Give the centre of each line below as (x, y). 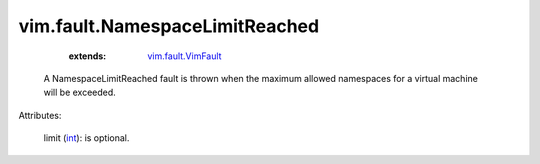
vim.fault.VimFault (184, 56)
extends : (87, 56)
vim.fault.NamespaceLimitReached (169, 26)
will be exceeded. (80, 92)
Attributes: (40, 115)
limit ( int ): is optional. (86, 138)
